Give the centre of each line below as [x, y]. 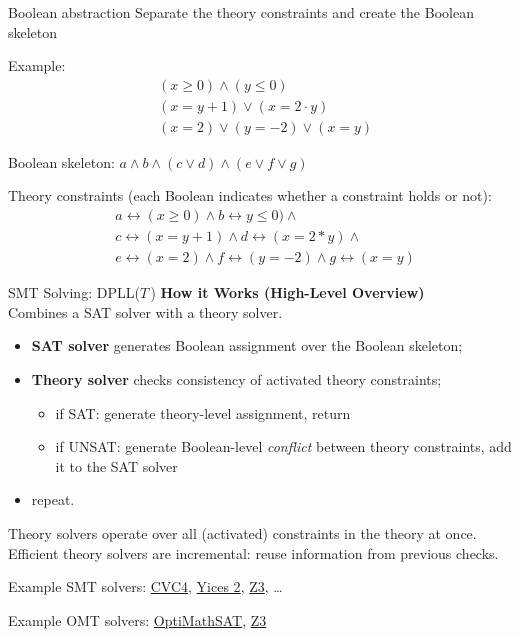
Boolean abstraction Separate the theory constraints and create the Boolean [241, 12]
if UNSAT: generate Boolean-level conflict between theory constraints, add [283, 446]
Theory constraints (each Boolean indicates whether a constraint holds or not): [250, 195]
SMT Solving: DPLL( [74, 292]
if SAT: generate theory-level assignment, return [203, 412]
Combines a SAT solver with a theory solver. [145, 311]
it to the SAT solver [116, 465]
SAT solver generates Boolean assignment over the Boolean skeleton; [247, 345]
